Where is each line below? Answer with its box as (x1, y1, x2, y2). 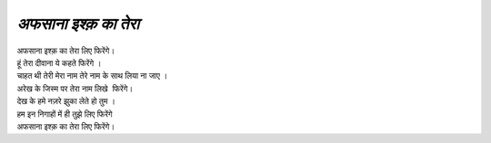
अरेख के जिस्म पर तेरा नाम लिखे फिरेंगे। (16, 82, 134, 94)
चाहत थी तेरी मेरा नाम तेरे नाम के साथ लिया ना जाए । (16, 71, 168, 81)
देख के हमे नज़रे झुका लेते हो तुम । (16, 96, 115, 107)
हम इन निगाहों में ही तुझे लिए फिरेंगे (16, 109, 113, 119)
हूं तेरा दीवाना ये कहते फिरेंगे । (16, 57, 102, 68)
